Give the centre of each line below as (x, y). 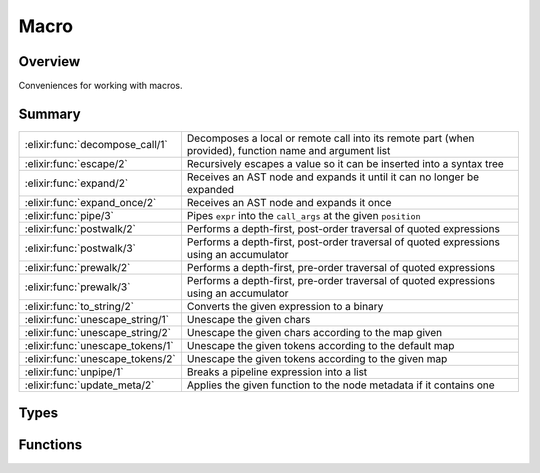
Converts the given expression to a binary (285, 306)
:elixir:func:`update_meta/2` (89, 385)
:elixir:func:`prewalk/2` (77, 267)
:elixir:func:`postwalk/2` (80, 228)
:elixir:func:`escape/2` (76, 163)
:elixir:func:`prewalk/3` (77, 287)
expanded (210, 189)
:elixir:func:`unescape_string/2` (98, 332)
